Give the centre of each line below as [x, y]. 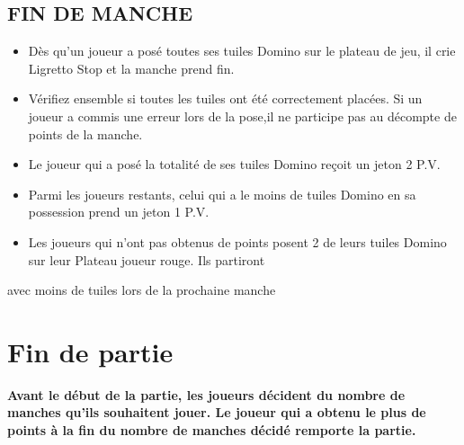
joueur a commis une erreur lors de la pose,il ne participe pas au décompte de [242, 116]
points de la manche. [85, 133]
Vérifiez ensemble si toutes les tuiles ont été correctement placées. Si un [225, 98]
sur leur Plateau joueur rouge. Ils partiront [147, 259]
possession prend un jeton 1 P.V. [119, 212]
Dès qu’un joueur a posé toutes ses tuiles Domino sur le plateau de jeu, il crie [242, 51]
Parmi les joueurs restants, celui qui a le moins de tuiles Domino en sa [222, 194]
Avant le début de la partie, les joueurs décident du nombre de [206, 394]
